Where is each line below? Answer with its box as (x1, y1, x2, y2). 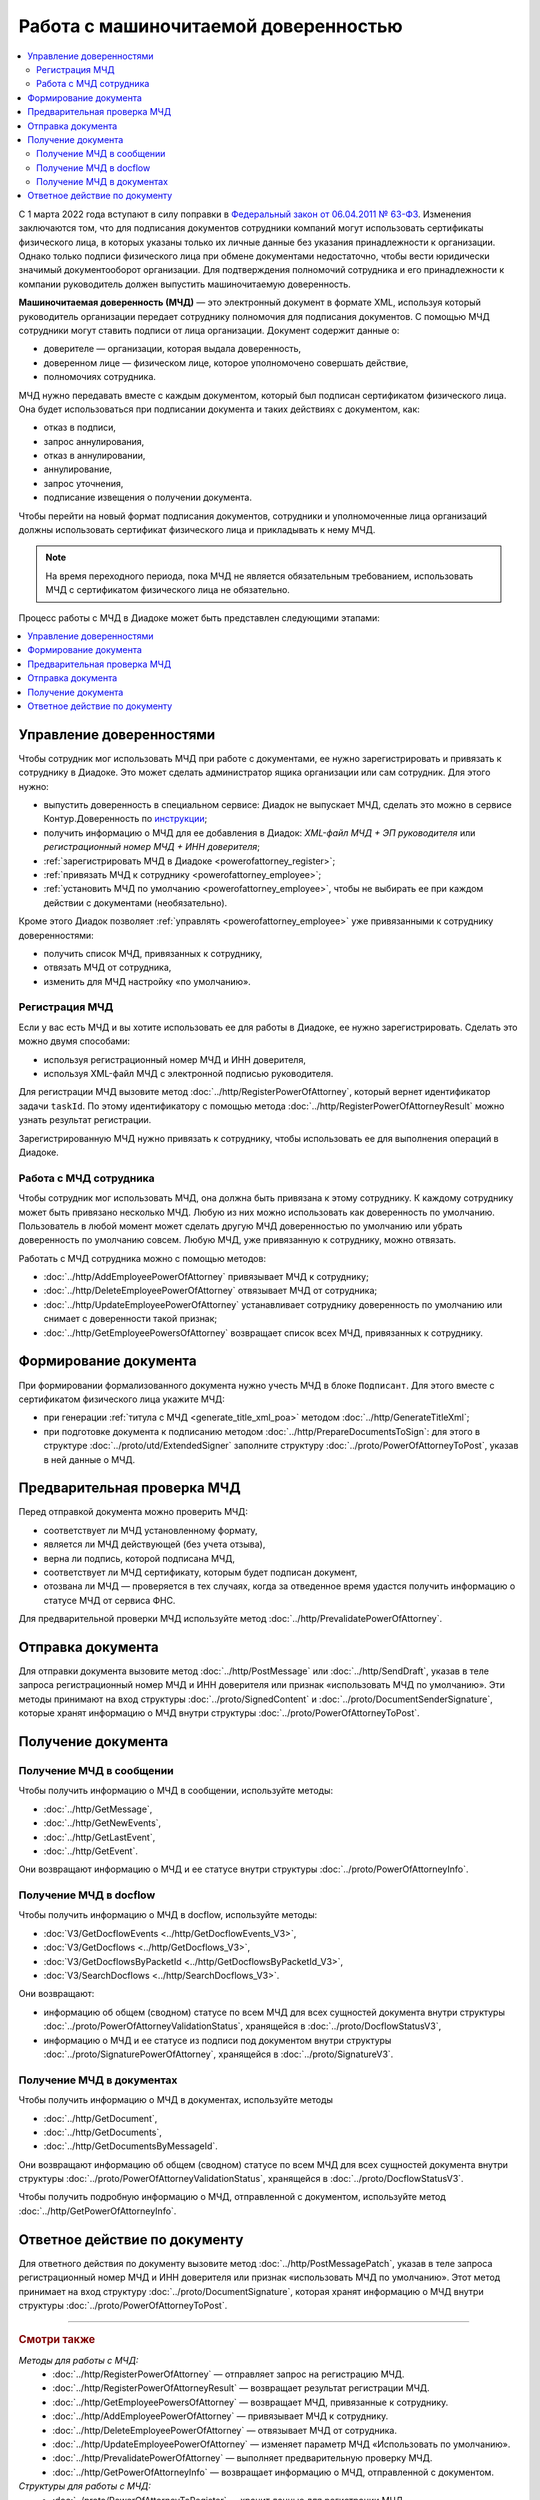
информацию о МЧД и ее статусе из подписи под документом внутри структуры (43, 2034, 392, 2046)
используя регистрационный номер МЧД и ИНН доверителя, (43, 1053, 307, 1065)
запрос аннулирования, (43, 435, 145, 447)
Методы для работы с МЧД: (18, 2354, 139, 2366)
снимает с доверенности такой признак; (43, 1313, 218, 1325)
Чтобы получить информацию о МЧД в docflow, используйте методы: (18, 1909, 318, 1921)
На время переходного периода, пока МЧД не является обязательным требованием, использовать (45, 570, 474, 582)
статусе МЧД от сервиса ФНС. (43, 1594, 176, 1606)
